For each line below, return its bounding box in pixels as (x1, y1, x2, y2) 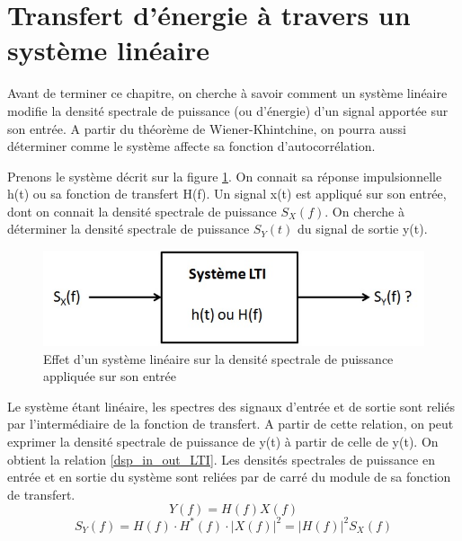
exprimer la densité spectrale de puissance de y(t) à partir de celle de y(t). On (7, 432, 439, 451)
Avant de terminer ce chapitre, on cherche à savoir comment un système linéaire (7, 84, 448, 102)
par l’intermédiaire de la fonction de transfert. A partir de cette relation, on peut (7, 414, 454, 433)
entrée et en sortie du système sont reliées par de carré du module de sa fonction (7, 467, 451, 486)
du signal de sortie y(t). (298, 219, 428, 238)
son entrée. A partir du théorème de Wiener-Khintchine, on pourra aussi (7, 119, 406, 137)
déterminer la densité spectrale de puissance (7, 219, 250, 238)
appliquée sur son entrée (43, 367, 177, 386)
